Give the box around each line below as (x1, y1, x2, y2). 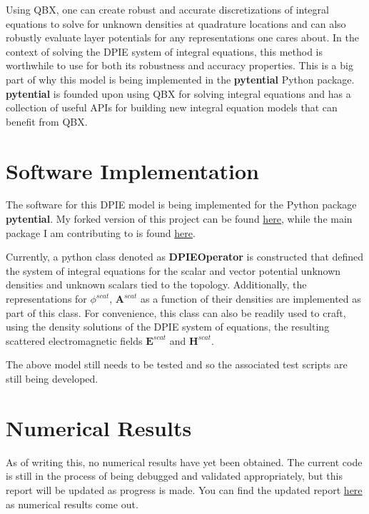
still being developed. (6, 371, 98, 385)
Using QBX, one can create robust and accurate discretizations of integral (6, 2, 329, 16)
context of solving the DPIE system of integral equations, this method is (6, 44, 323, 59)
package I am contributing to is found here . (6, 225, 196, 240)
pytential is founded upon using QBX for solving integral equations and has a (6, 86, 351, 101)
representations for (6, 291, 87, 306)
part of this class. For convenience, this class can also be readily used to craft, (6, 305, 346, 320)
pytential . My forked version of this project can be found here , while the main (6, 211, 353, 226)
